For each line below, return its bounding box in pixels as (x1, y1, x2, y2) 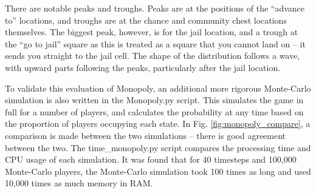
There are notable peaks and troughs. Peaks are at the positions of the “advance (5, 2, 305, 14)
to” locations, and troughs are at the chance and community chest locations (5, 13, 287, 26)
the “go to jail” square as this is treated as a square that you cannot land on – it (5, 37, 306, 50)
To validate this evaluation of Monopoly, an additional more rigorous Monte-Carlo (5, 81, 311, 94)
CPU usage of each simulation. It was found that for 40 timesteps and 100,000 (5, 153, 297, 166)
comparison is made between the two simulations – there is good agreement (5, 129, 286, 141)
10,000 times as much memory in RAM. (5, 177, 153, 189)
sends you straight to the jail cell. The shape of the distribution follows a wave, (5, 49, 300, 62)
